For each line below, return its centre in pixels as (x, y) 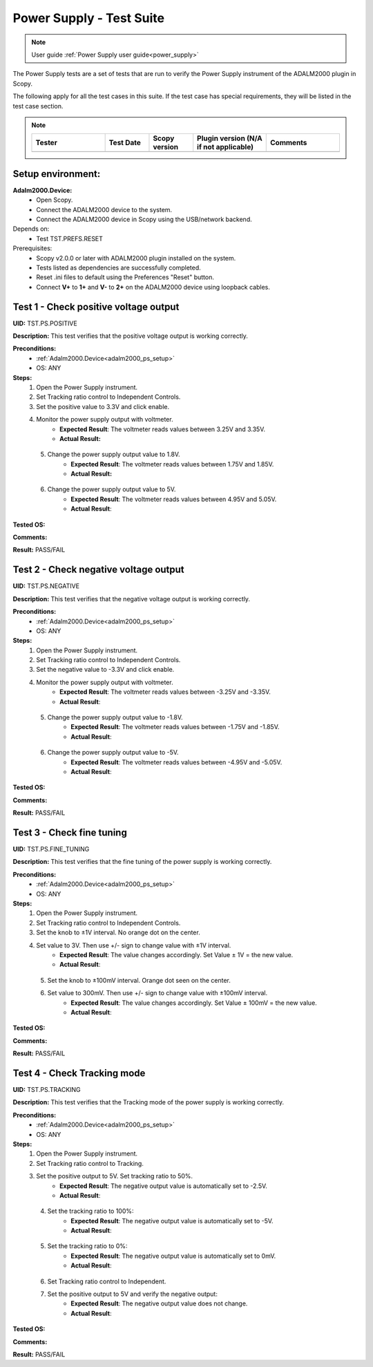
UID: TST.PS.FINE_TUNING (51, 849)
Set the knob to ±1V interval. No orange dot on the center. (118, 932)
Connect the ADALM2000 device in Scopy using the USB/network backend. (144, 219)
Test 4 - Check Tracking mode (79, 1073)
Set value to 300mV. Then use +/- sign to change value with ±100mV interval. (157, 993)
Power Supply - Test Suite (89, 18)
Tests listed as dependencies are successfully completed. (119, 267)
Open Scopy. (55, 200)
